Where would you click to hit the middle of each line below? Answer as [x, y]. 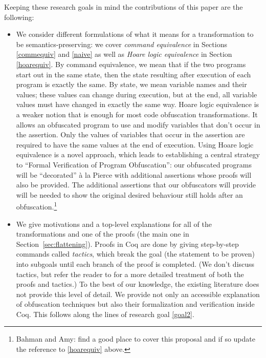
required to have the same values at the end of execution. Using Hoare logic [135, 144]
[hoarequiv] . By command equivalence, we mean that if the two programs [131, 64]
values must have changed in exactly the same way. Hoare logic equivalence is [138, 104]
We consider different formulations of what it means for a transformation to [135, 34]
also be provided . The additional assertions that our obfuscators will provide [136, 185]
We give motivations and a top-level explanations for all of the [114, 224]
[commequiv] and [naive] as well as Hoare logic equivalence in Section [124, 54]
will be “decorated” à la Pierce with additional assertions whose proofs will [134, 174]
